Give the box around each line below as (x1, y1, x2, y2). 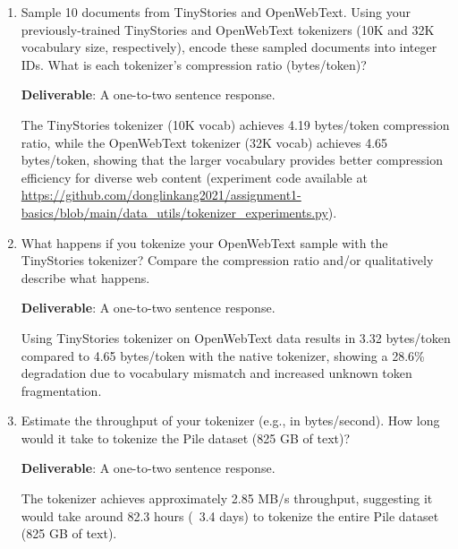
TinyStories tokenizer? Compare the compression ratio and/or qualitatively (21, 251, 434, 270)
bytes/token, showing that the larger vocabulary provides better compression (21, 150, 443, 169)
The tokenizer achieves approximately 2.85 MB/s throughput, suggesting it (21, 489, 433, 508)
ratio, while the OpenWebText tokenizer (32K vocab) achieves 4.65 (21, 133, 388, 151)
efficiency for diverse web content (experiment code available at (21, 167, 368, 186)
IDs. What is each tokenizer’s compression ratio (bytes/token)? (21, 55, 367, 73)
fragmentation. (21, 381, 102, 399)
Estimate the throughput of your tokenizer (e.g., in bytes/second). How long (21, 411, 440, 430)
